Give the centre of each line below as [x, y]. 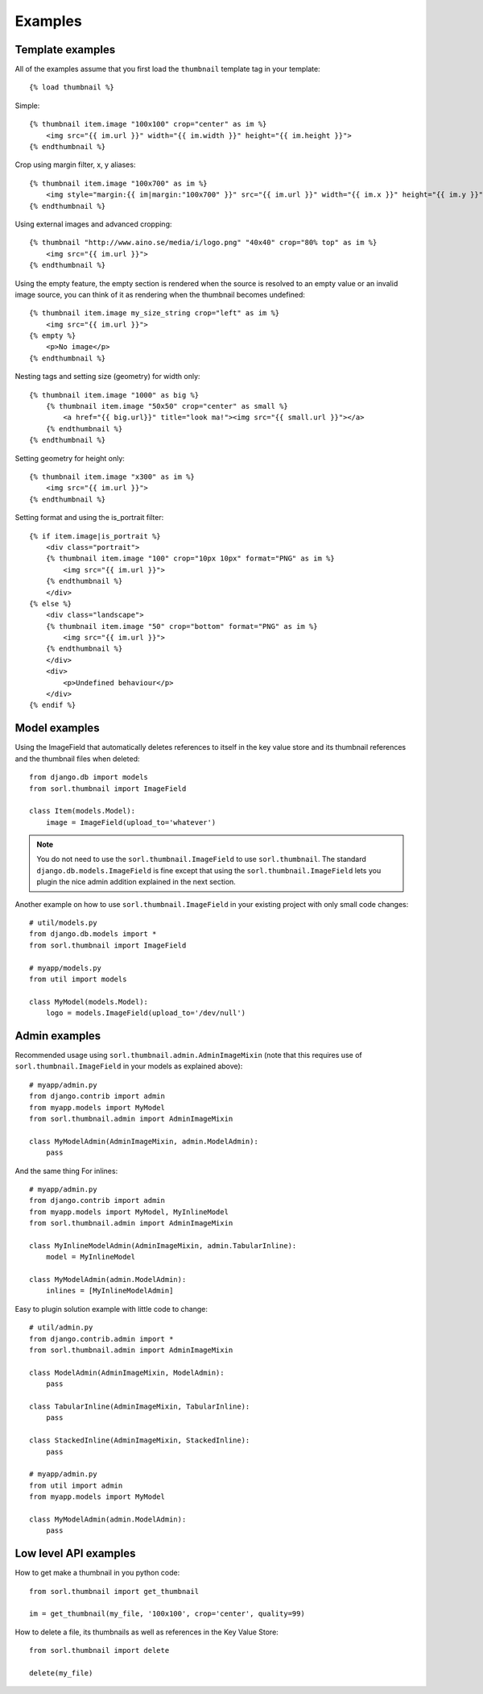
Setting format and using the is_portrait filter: [89, 518]
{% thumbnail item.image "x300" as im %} [112, 477]
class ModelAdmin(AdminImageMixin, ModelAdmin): [127, 1372]
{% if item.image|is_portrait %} [95, 536]
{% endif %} [53, 705]
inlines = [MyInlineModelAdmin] [109, 1291]
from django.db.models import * [93, 934]
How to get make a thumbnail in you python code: [97, 1573]
